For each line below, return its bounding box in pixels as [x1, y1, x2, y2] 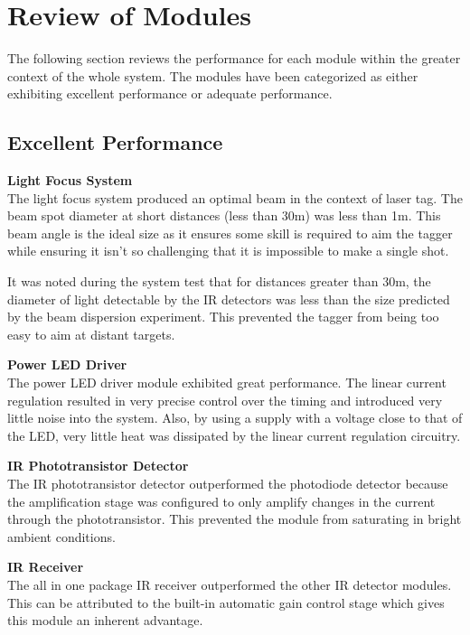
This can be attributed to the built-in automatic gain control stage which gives [7, 593, 445, 612]
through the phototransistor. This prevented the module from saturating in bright [7, 509, 462, 528]
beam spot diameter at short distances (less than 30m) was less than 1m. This [7, 206, 441, 225]
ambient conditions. [7, 527, 116, 546]
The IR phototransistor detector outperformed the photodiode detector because [7, 474, 448, 493]
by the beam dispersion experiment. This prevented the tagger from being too [7, 307, 439, 326]
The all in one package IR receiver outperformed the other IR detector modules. [7, 574, 452, 593]
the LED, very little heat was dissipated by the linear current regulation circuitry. [7, 425, 461, 444]
